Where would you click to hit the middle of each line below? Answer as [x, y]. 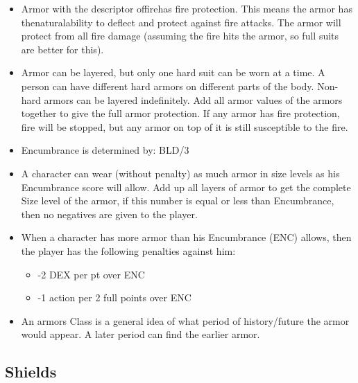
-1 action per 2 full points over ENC [114, 297]
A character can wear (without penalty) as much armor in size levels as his [180, 173]
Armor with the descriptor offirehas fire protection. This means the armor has [187, 8]
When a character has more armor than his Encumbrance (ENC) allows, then [186, 237]
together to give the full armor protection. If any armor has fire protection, [180, 113]
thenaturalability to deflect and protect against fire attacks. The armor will [181, 22]
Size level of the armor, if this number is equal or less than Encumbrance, [178, 201]
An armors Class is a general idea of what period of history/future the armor [185, 320]
